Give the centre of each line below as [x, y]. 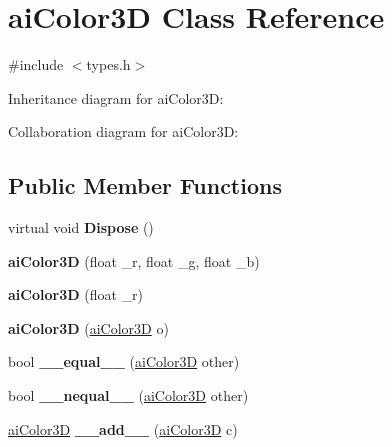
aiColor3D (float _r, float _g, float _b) [134, 260]
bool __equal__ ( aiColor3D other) [124, 361]
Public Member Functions [145, 185]
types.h [108, 64]
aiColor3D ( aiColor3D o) [88, 327]
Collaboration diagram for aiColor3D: [123, 131]
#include [36, 64]
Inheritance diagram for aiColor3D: [116, 97]
